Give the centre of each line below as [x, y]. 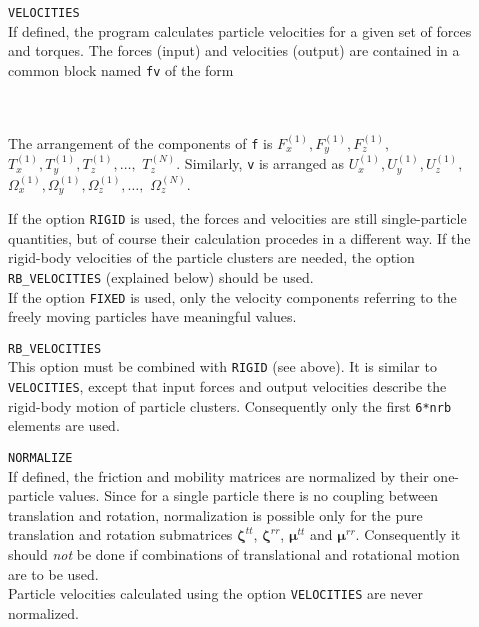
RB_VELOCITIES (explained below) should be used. [161, 276]
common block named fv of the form [121, 69]
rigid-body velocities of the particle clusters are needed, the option [211, 257]
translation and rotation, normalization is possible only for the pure [215, 514]
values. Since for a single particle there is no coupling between [248, 495]
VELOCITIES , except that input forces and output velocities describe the [227, 386]
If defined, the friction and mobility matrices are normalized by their [218, 475]
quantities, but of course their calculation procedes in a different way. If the [239, 237]
